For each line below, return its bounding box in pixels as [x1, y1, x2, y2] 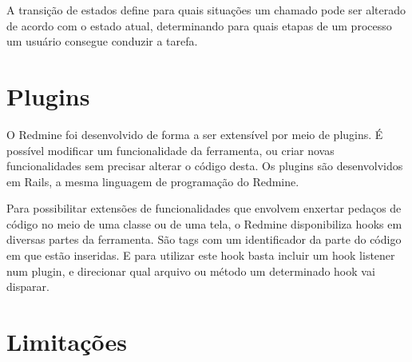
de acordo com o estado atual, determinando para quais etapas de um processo [6, 17, 392, 34]
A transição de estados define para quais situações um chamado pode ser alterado [6, 2, 406, 18]
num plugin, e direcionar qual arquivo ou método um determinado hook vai [6, 262, 375, 279]
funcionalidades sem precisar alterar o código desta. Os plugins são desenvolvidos [6, 157, 403, 174]
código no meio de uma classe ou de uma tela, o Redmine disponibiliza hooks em [6, 215, 402, 232]
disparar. [6, 278, 50, 295]
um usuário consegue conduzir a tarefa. [6, 33, 198, 50]
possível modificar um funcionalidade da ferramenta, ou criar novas [6, 141, 335, 158]
